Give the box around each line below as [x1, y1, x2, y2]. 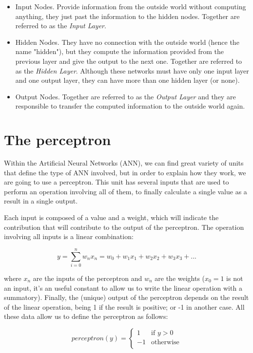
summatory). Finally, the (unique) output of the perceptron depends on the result [4, 292, 249, 302]
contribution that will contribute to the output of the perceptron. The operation [4, 222, 244, 232]
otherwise [151, 338, 179, 346]
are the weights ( [155, 273, 205, 283]
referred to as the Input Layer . [15, 20, 106, 31]
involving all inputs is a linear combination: [4, 231, 134, 242]
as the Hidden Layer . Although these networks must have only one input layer [15, 65, 249, 75]
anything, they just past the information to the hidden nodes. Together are [15, 11, 240, 21]
